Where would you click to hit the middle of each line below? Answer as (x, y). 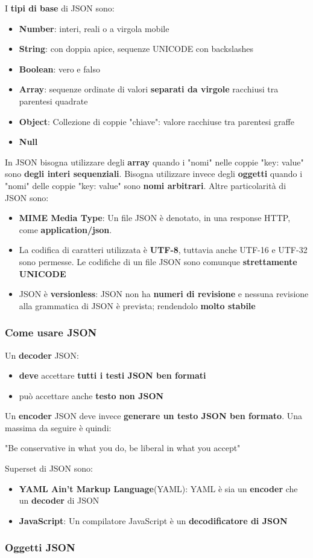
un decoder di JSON (59, 500)
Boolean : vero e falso (59, 69)
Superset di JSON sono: (49, 468)
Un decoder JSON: (42, 355)
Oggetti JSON (40, 547)
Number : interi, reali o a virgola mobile (94, 28)
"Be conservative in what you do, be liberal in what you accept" (123, 448)
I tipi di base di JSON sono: (60, 8)
